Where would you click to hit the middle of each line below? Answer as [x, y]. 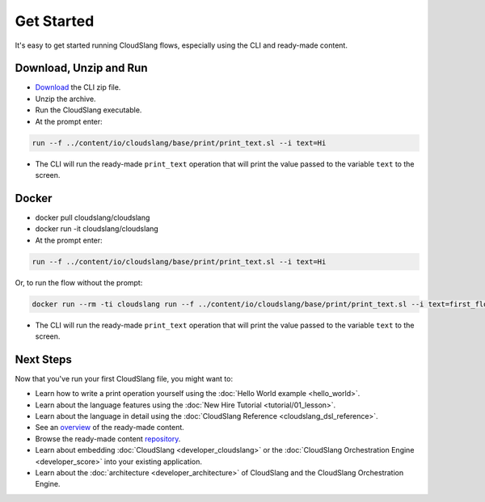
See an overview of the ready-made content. [110, 428]
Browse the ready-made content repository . [108, 439]
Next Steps [43, 359]
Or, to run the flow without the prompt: [79, 282]
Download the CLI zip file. [78, 87]
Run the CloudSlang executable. [89, 110]
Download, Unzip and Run [82, 68]
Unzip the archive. [65, 99]
